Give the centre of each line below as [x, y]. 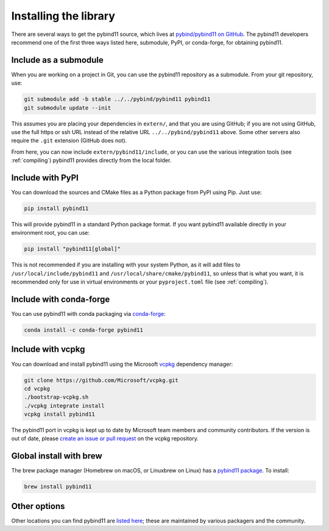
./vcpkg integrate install [64, 406]
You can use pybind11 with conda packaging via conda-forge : [88, 314]
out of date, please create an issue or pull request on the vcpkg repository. [105, 438]
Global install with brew [57, 456]
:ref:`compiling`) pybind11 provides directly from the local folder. [91, 160]
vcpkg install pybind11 [60, 414]
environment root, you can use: [51, 233]
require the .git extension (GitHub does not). [69, 141]
